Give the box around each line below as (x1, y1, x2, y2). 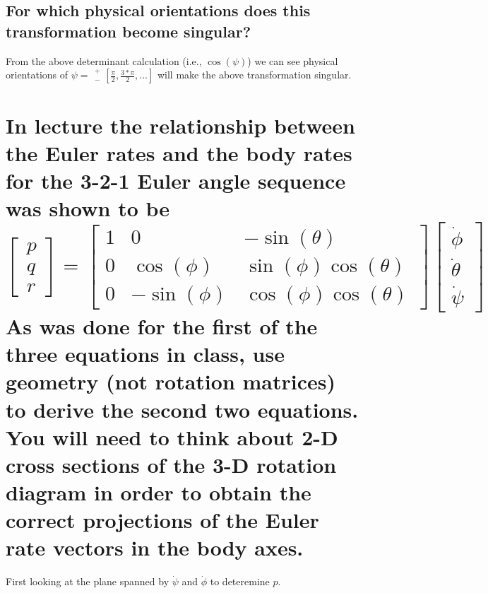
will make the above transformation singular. (157, 67, 352, 82)
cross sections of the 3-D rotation (6, 450, 337, 478)
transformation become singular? (6, 20, 251, 42)
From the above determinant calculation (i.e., (6, 53, 202, 68)
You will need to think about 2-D (6, 422, 338, 451)
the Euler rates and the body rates (6, 138, 352, 167)
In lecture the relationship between (6, 110, 356, 139)
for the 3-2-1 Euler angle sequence (6, 165, 346, 194)
